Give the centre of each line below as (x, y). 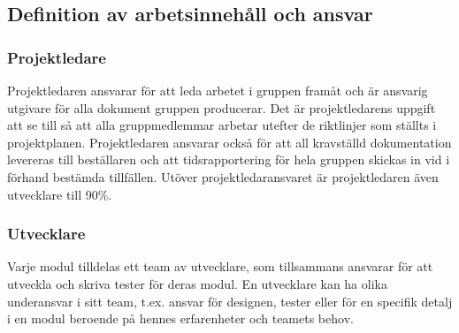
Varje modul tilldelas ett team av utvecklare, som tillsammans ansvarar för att (220, 266)
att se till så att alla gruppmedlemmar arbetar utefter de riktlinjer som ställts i (222, 125)
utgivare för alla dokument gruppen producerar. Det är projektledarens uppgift (222, 107)
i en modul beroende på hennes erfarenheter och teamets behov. (180, 318)
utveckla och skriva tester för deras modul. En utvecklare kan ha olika (197, 283)
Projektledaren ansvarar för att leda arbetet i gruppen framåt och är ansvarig (218, 90)
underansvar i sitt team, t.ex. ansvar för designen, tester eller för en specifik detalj (230, 301)
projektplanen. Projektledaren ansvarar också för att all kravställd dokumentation (229, 142)
